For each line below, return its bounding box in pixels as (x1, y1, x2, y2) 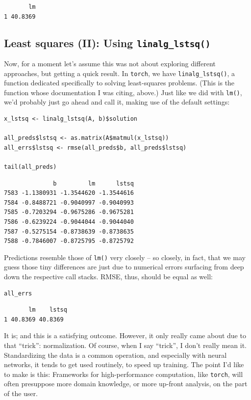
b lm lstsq (53, 180, 134, 187)
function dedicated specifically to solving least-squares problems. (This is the (4, 78, 235, 88)
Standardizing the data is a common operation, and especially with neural (4, 349, 227, 360)
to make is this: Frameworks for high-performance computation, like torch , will (4, 369, 243, 379)
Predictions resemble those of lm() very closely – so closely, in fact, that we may (4, 252, 246, 262)
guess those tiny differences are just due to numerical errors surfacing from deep (4, 262, 244, 272)
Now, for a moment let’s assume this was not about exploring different (4, 58, 216, 68)
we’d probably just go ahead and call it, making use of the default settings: (4, 97, 230, 107)
